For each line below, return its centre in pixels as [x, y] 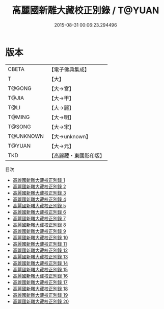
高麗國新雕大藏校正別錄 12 [40, 250]
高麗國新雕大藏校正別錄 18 [40, 289]
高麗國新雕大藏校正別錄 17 [40, 282]
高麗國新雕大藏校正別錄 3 [39, 193]
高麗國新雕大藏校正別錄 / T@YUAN [86, 10]
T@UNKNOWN [26, 136]
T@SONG [20, 127]
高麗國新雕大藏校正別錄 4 [39, 199]
